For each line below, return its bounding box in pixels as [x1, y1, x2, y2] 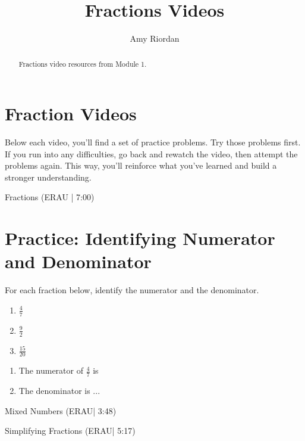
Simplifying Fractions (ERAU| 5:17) [5, 424, 136, 437]
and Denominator [5, 249, 152, 274]
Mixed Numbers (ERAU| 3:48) [5, 404, 117, 417]
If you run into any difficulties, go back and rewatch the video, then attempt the [5, 147, 298, 160]
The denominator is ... [18, 384, 100, 397]
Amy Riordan [130, 32, 180, 45]
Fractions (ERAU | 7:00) [5, 191, 95, 203]
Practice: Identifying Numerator [5, 226, 275, 250]
